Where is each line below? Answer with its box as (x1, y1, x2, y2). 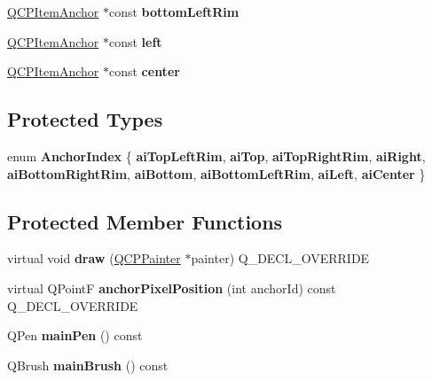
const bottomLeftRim (108, 3, 240, 20)
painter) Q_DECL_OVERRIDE (191, 249, 370, 268)
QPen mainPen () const (7, 326, 143, 345)
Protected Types (7, 105, 163, 133)
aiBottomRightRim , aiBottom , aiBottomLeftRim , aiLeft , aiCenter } (7, 164, 426, 183)
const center (108, 62, 180, 81)
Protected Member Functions (7, 207, 283, 235)
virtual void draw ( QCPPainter (7, 249, 181, 268)
